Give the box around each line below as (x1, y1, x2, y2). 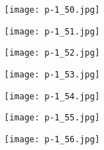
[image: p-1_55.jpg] (4, 113, 100, 123)
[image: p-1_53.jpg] (4, 69, 100, 80)
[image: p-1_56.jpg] (4, 134, 100, 144)
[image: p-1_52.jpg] (4, 48, 100, 58)
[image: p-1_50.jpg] (4, 5, 100, 15)
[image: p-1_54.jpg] (4, 91, 100, 101)
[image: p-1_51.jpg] (4, 26, 100, 37)
